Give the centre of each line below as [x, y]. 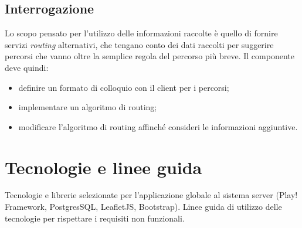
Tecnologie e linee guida [104, 167]
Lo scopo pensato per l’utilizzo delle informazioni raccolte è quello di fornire [141, 33]
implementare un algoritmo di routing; [88, 107]
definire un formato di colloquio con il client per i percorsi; [124, 87]
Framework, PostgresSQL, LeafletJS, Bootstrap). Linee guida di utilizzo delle [143, 207]
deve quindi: [27, 67]
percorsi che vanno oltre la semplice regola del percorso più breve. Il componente [150, 56]
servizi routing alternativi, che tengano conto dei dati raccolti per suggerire [139, 44]
